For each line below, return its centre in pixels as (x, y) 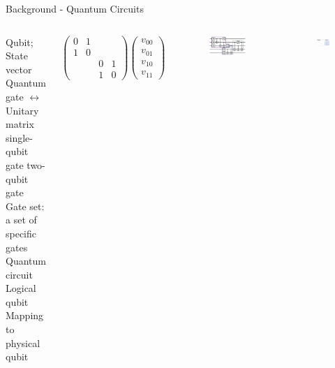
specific (21, 233)
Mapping (25, 315)
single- (19, 137)
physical (23, 343)
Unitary (22, 110)
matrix (20, 124)
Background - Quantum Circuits (75, 8)
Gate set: (25, 206)
